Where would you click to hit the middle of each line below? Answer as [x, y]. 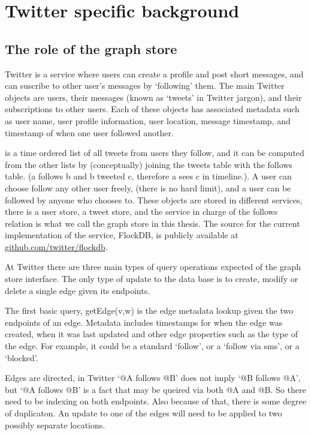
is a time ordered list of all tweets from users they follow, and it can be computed [155, 153]
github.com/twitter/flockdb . [56, 246]
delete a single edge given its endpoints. [78, 290]
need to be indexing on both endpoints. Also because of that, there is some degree [155, 401]
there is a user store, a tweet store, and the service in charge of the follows [141, 211]
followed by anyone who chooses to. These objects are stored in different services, [154, 199]
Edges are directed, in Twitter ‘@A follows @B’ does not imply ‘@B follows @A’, [153, 378]
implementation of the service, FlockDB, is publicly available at [122, 235]
